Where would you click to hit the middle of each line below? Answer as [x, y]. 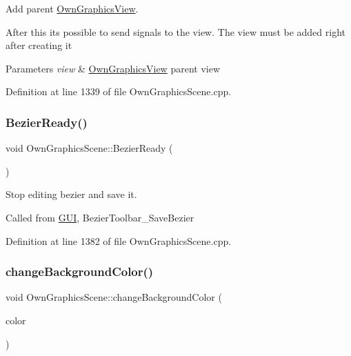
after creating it [39, 45]
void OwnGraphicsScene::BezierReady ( [89, 148]
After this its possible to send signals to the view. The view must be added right [175, 31]
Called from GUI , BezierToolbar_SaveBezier [100, 217]
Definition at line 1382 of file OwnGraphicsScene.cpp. [119, 240]
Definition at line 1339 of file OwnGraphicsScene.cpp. [119, 91]
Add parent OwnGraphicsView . [72, 8]
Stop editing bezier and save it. [71, 194]
